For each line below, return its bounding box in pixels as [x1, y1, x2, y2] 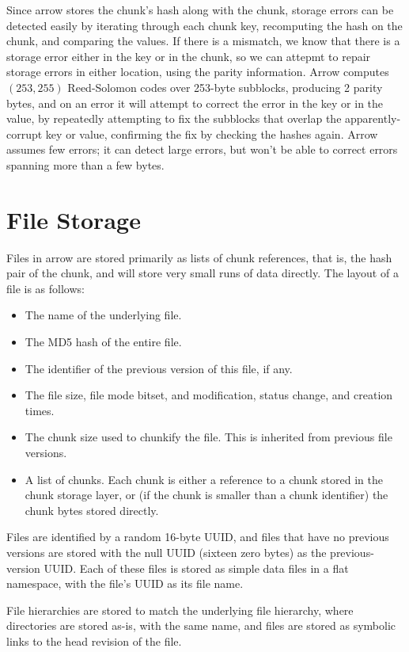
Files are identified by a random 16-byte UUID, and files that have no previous [6, 528, 389, 545]
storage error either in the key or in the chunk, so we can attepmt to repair [6, 48, 371, 64]
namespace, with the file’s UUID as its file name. [6, 575, 244, 592]
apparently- [345, 110, 401, 127]
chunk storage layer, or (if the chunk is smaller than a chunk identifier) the [25, 486, 388, 503]
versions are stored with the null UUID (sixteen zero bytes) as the [6, 543, 327, 560]
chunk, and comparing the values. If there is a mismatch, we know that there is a [6, 32, 400, 49]
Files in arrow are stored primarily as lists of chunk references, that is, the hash [6, 249, 392, 265]
